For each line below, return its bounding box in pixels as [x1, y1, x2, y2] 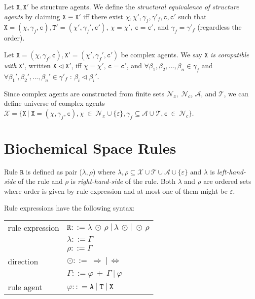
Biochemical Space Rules [4, 137, 177, 158]
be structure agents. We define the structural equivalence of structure [31, 1, 239, 11]
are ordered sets [203, 176, 252, 186]
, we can [223, 88, 249, 98]
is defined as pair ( [26, 166, 82, 176]
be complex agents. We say [121, 49, 202, 59]
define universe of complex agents [4, 98, 105, 108]
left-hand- [217, 166, 246, 176]
